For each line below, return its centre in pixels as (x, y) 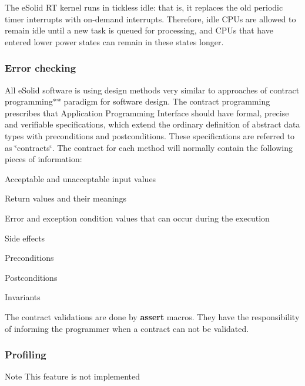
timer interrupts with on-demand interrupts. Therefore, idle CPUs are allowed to (150, 19)
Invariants (23, 297)
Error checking (41, 68)
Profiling (26, 355)
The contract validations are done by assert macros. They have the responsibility (152, 316)
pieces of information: (43, 159)
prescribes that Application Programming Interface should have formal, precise (147, 113)
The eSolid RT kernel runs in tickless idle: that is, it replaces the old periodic (144, 7)
